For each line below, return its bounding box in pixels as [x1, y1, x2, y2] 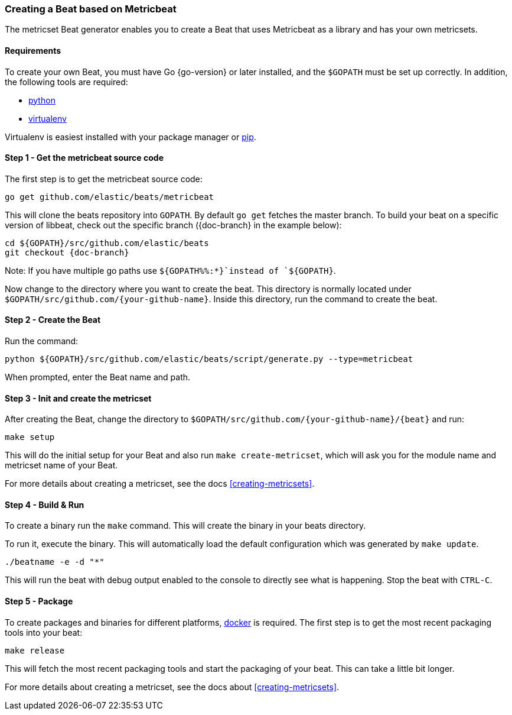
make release [5, 645, 65, 655]
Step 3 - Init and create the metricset [5, 393, 152, 403]
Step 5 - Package [5, 596, 73, 607]
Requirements [5, 45, 61, 56]
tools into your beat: [5, 627, 83, 638]
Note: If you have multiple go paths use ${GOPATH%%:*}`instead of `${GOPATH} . [5, 265, 336, 276]
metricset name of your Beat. [5, 460, 118, 471]
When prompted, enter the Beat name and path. [5, 372, 191, 383]
